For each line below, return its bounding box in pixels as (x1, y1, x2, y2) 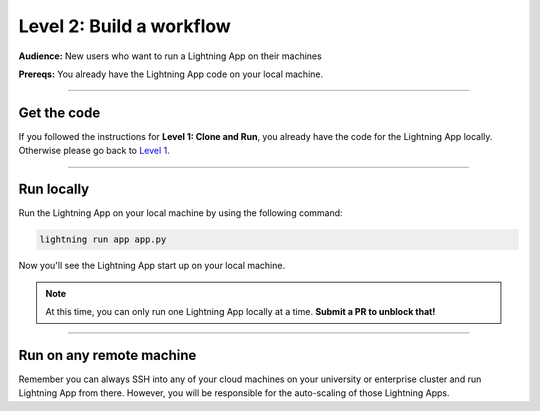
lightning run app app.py (39, 234, 167, 245)
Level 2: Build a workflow (18, 15, 232, 37)
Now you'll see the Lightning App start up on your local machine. (18, 260, 285, 272)
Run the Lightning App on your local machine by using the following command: (18, 207, 344, 219)
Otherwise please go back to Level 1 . (18, 145, 170, 157)
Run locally (18, 181, 90, 198)
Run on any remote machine (18, 346, 197, 364)
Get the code (18, 104, 101, 121)
